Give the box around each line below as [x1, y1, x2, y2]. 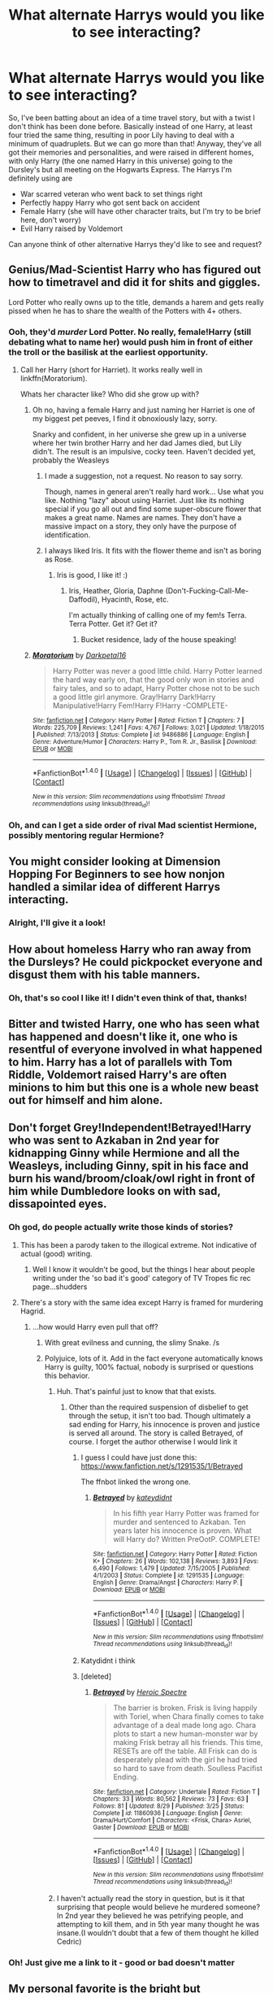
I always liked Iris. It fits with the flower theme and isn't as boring [44, 546, 262, 556]
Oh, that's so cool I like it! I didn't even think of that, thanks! [8, 992, 248, 1003]
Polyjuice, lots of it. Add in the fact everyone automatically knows [44, 1353, 263, 1363]
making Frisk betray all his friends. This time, [113, 1737, 263, 1747]
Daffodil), [68, 595, 100, 605]
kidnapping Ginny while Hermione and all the [8, 1146, 240, 1160]
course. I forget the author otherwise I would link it [68, 1436, 238, 1446]
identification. [44, 530, 91, 540]
